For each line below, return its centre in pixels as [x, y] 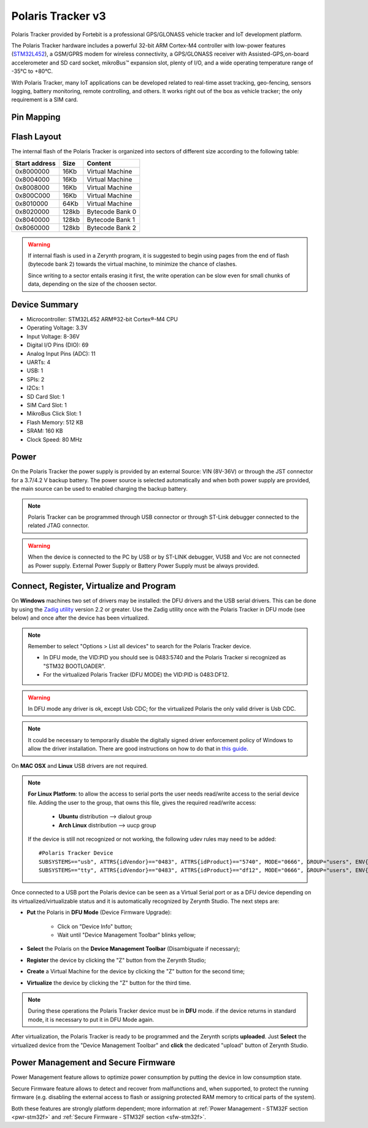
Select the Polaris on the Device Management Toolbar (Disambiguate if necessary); [133, 949]
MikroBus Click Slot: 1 [54, 413]
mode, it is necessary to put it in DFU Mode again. [91, 1019]
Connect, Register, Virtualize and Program [94, 586]
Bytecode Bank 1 [111, 220]
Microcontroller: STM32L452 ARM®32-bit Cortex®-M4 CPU [102, 320]
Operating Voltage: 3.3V [57, 328]
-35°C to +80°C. [32, 71]
